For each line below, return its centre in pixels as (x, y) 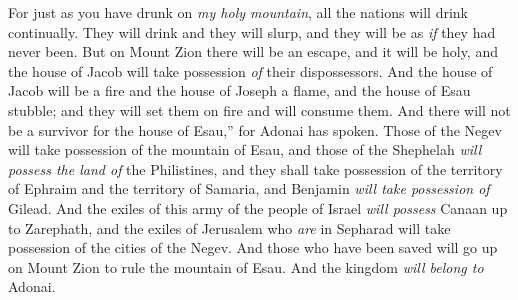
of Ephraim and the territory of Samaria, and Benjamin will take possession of (249, 188)
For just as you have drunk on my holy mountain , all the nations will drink (238, 12)
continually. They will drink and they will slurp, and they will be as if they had (252, 31)
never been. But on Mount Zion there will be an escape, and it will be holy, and (253, 51)
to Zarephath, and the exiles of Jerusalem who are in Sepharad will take (229, 227)
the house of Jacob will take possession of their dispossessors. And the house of (250, 70)
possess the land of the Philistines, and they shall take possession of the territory (255, 168)
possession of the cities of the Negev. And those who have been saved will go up (253, 247)
